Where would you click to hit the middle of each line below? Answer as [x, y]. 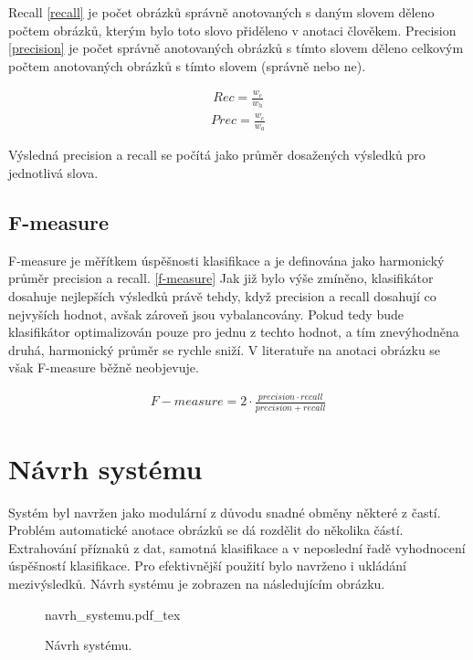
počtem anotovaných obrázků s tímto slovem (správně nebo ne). [187, 65]
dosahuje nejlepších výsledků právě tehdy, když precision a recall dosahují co [222, 295]
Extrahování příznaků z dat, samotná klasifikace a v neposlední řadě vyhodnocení [237, 547]
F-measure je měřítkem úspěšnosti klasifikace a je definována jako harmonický [226, 260]
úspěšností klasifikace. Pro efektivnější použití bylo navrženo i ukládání [207, 566]
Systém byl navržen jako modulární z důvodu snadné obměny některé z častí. [225, 512]
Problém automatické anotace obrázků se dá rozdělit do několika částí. [206, 530]
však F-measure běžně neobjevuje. [104, 367]
